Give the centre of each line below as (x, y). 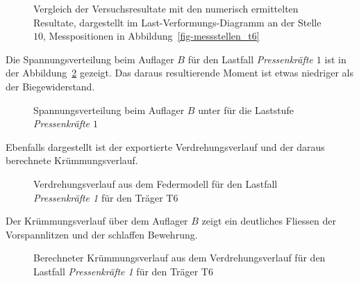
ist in (335, 59)
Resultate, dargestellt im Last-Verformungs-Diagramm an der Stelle (177, 22)
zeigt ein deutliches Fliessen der (269, 221)
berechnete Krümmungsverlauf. (72, 160)
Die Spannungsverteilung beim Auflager (90, 59)
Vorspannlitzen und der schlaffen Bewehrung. (102, 234)
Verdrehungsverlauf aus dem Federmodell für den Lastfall (156, 183)
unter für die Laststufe (246, 110)
